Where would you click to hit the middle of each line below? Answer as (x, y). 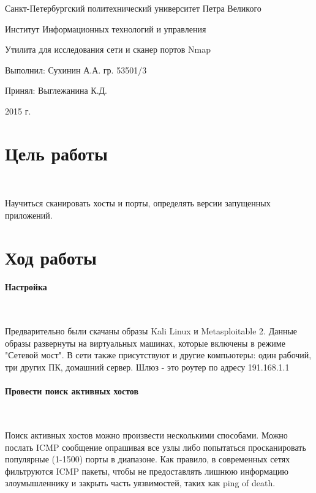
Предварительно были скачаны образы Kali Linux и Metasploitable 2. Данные (151, 331)
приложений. (29, 215)
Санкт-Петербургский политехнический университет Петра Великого (133, 8)
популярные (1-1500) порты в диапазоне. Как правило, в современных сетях (148, 459)
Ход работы (51, 257)
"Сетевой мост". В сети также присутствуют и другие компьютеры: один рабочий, (158, 355)
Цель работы (56, 153)
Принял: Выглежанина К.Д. (56, 90)
